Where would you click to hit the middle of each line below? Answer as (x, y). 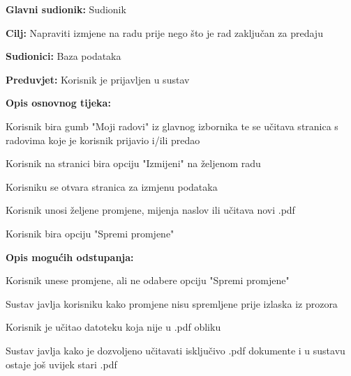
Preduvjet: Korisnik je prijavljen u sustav (98, 79)
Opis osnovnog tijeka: (58, 103)
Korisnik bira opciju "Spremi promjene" (90, 233)
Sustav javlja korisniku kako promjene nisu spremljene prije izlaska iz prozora (172, 303)
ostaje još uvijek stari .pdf (61, 364)
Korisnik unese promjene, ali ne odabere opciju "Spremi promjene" (148, 280)
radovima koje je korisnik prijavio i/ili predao (103, 140)
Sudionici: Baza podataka (64, 56)
